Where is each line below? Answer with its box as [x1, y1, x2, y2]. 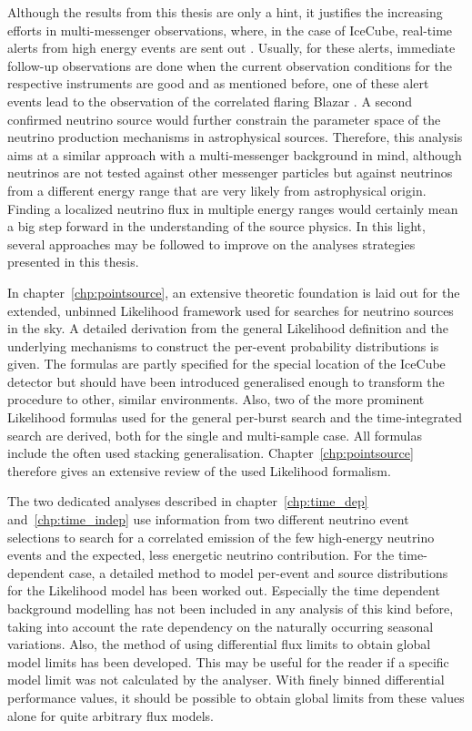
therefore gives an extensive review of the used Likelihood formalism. [7, 461, 391, 480]
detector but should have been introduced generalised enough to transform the [7, 371, 445, 391]
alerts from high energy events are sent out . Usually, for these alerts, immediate [7, 38, 456, 57]
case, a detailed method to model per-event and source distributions [68, 563, 448, 582]
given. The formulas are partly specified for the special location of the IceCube [7, 354, 446, 373]
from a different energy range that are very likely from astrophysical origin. [7, 180, 427, 199]
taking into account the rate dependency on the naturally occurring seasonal [7, 616, 434, 635]
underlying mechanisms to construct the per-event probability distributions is [7, 336, 439, 355]
